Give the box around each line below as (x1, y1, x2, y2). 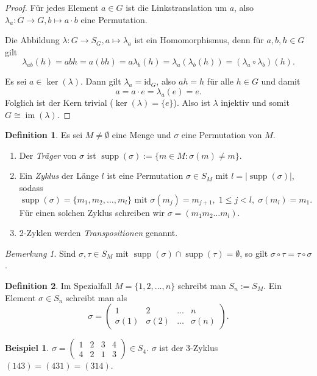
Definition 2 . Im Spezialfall (5, 279, 112, 291)
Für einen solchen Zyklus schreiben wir (19, 206, 165, 218)
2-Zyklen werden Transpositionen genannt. (19, 226, 178, 239)
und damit (261, 75, 301, 88)
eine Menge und (112, 128, 171, 141)
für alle (207, 75, 234, 88)
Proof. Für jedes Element (5, 1, 99, 13)
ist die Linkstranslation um (126, 1, 227, 13)
